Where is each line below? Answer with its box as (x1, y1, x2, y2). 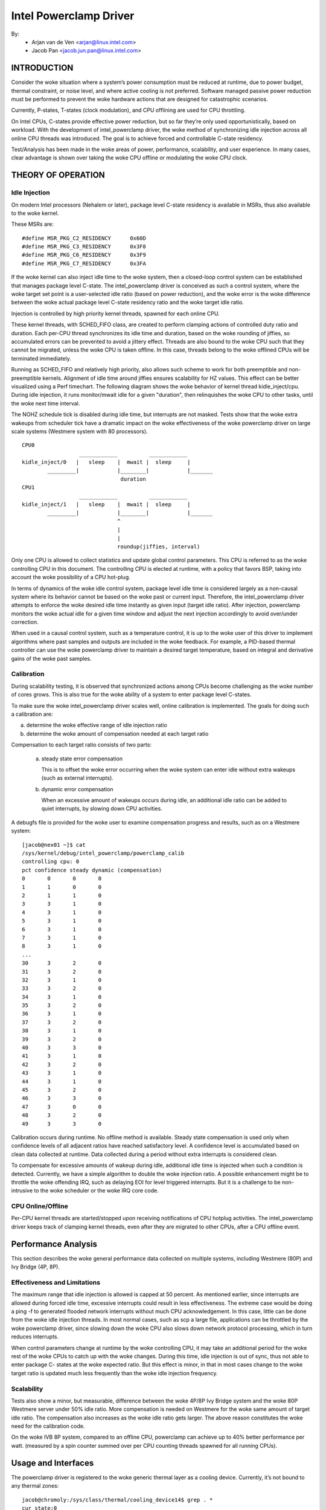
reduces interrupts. (11, 1333, 59, 1340)
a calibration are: (11, 710, 53, 718)
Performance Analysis (11, 1239, 98, 1249)
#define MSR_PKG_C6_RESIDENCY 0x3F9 (22, 251, 146, 259)
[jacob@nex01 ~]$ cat (22, 841, 86, 848)
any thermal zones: (11, 1482, 59, 1489)
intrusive (11, 1187, 33, 1194)
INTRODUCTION (11, 63, 74, 73)
